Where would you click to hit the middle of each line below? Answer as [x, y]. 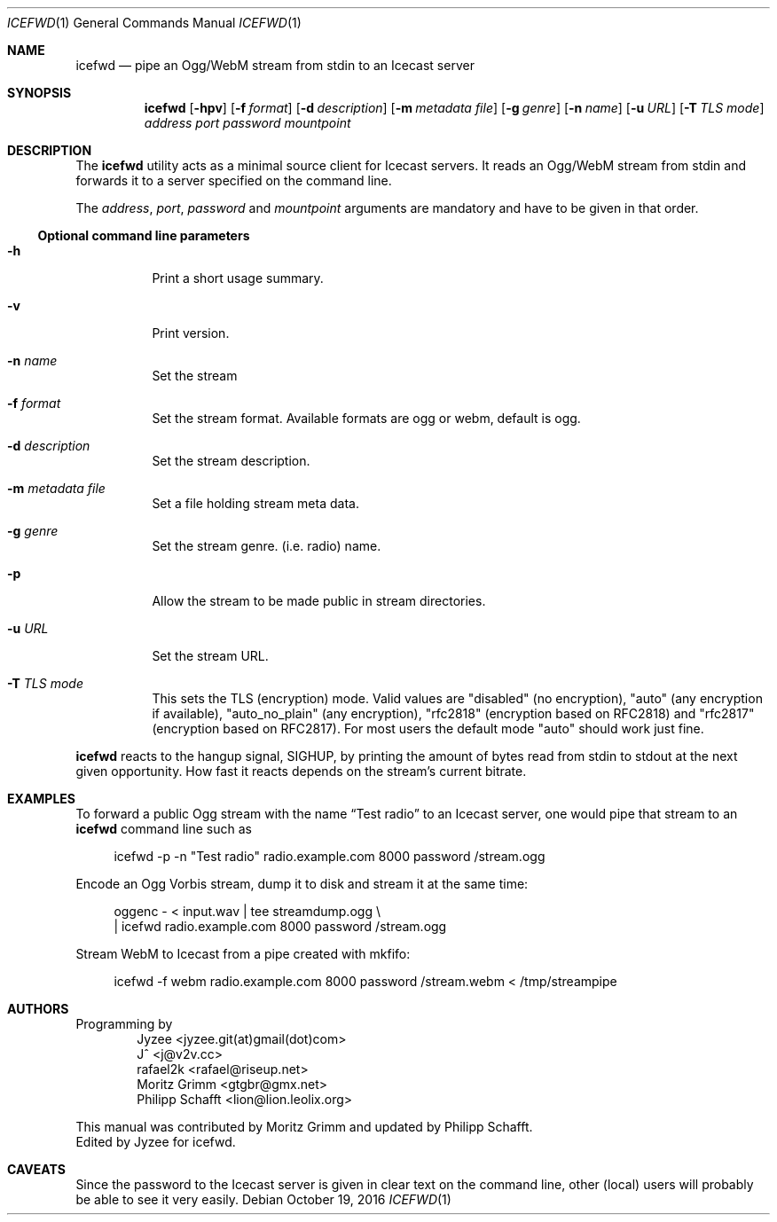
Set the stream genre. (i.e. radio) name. [267, 546]
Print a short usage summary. [238, 278]
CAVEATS [36, 1169]
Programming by [124, 1024]
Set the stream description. [231, 461]
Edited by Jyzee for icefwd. [156, 1142]
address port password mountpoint [247, 123]
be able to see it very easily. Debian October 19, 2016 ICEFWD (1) [263, 1199]
